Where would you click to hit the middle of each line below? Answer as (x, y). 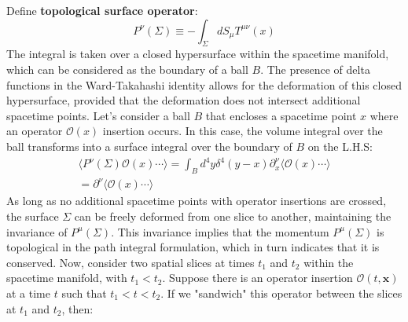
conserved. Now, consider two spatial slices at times (130, 262)
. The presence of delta (315, 69)
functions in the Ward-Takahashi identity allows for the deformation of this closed (204, 84)
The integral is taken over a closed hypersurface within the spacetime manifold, (198, 54)
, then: (77, 308)
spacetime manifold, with (67, 278)
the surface (33, 216)
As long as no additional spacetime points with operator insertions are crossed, (197, 201)
